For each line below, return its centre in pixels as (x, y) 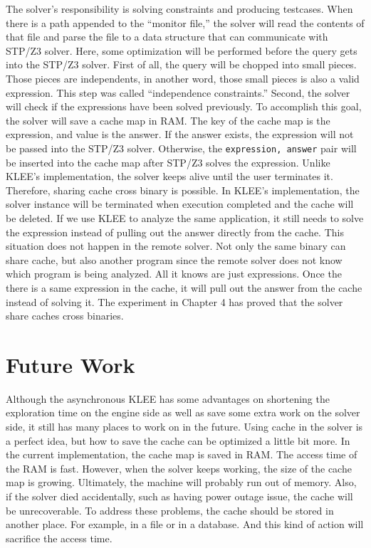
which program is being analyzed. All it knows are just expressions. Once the (174, 274)
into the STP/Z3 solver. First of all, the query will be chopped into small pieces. (181, 64)
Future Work (70, 364)
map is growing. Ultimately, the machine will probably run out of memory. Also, (181, 482)
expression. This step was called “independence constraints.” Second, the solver (178, 92)
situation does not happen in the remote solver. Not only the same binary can (176, 246)
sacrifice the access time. (59, 538)
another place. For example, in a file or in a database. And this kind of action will (185, 524)
